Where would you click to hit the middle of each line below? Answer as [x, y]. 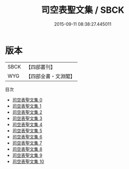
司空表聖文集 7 [27, 143]
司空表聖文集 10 [28, 161]
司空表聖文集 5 [27, 131]
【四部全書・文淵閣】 [50, 76]
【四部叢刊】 [41, 67]
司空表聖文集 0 [27, 100]
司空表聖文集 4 [27, 124]
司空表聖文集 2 [27, 112]
